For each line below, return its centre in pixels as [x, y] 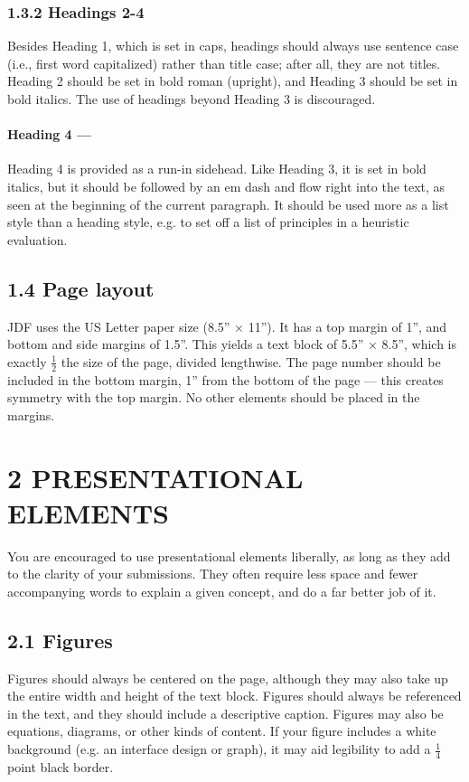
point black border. [61, 766]
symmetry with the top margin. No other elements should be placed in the [214, 397]
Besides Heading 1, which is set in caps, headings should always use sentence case [233, 46]
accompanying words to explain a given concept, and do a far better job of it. [222, 591]
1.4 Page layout [81, 288]
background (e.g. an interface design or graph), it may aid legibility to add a [219, 749]
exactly [27, 361]
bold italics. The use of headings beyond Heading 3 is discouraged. [192, 99]
